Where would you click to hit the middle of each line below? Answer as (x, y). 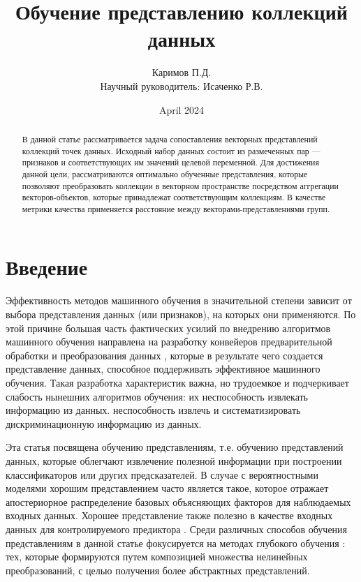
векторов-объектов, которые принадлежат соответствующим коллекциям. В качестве (174, 197)
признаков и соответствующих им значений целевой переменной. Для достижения (170, 162)
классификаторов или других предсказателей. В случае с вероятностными (162, 474)
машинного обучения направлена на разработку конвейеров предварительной (169, 342)
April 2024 (182, 109)
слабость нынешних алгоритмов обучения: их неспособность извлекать (157, 396)
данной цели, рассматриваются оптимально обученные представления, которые (165, 173)
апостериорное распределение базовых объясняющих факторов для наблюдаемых (178, 501)
